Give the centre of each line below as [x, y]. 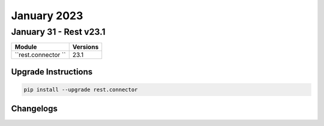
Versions [85, 47]
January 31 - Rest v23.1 [58, 32]
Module [26, 47]
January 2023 [47, 16]
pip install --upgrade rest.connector [81, 90]
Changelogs [34, 109]
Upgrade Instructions [52, 72]
